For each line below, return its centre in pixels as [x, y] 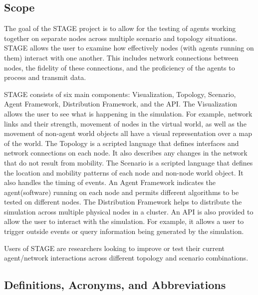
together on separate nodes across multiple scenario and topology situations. [121, 38]
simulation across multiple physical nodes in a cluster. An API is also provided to [129, 211]
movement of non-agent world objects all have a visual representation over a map [128, 133]
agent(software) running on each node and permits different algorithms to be [122, 192]
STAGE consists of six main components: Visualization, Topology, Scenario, [120, 94]
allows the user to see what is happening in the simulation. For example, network [128, 113]
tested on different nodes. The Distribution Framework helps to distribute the [123, 202]
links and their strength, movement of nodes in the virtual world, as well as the [125, 123]
